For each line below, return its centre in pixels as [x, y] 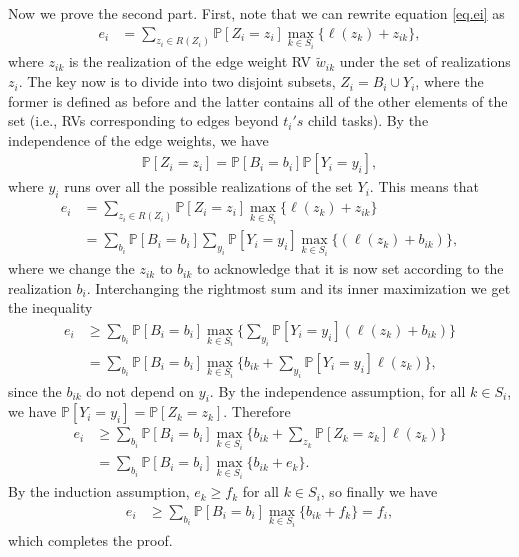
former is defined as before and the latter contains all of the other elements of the [258, 100]
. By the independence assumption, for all [337, 390]
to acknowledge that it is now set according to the [350, 268]
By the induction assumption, [99, 491]
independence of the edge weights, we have [138, 139]
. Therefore [257, 411]
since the [35, 390]
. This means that [424, 186]
